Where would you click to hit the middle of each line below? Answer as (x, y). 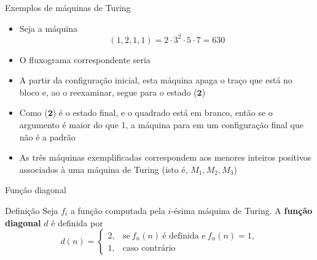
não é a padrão (47, 136)
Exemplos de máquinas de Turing (68, 7)
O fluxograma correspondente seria (85, 59)
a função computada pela (118, 211)
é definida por (77, 222)
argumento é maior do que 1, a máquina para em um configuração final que (161, 125)
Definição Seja (32, 211)
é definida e (184, 236)
